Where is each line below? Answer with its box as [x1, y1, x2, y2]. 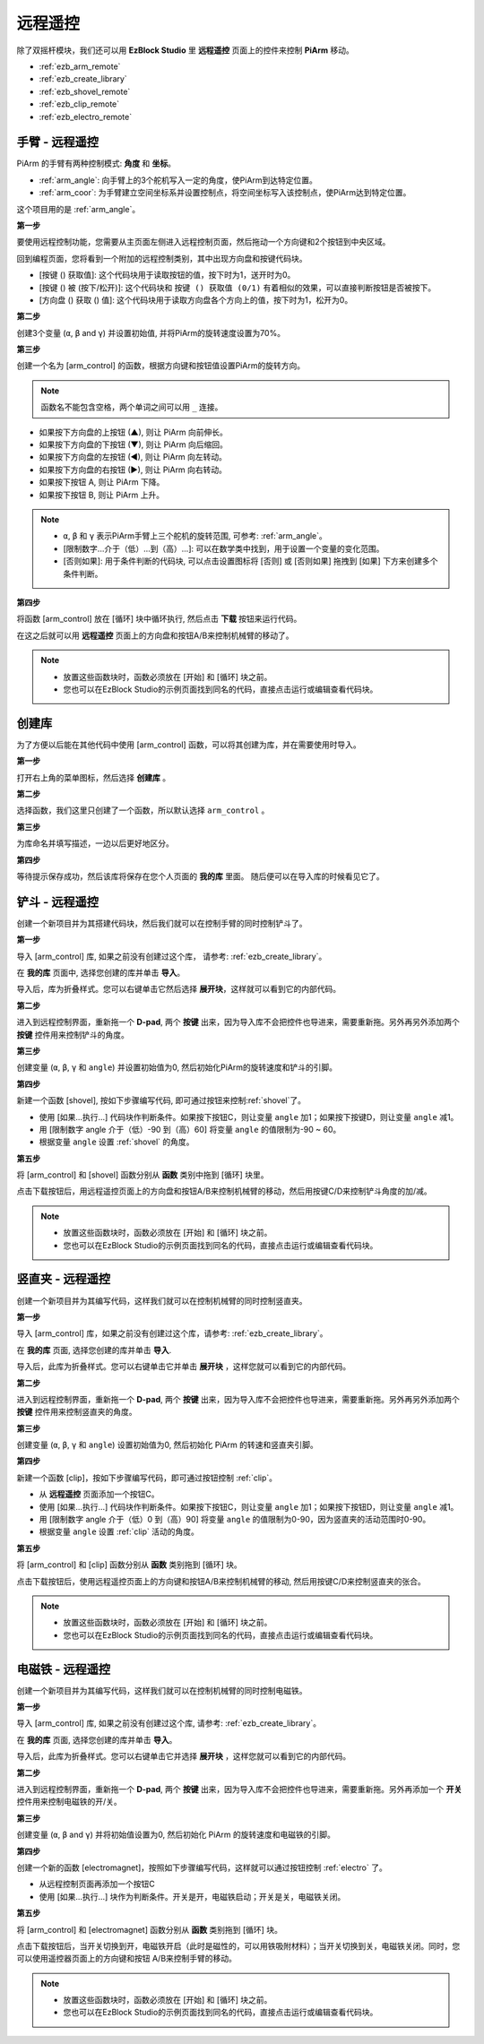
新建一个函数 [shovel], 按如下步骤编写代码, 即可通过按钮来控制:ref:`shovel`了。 [16, 1095, 307, 1106]
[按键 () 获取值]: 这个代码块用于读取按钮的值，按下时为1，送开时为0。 [39, 270, 296, 280]
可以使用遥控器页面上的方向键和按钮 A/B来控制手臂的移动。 [16, 1953, 238, 1964]
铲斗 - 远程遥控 [16, 894, 99, 910]
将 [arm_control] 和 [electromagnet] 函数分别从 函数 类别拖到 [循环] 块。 [16, 1924, 282, 1935]
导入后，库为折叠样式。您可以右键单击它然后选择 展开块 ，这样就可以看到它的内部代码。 [16, 984, 341, 995]
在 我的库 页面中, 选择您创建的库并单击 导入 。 [16, 968, 186, 979]
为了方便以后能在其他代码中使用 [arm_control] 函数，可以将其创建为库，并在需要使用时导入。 [16, 739, 362, 750]
